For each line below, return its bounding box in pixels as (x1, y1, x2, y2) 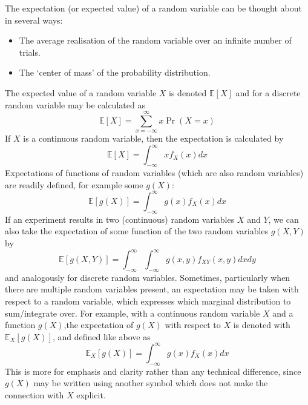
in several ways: (5, 13, 63, 26)
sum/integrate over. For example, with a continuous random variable (5, 306, 260, 319)
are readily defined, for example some (5, 178, 143, 191)
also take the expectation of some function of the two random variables (5, 225, 269, 237)
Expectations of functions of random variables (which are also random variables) (5, 166, 304, 179)
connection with (5, 388, 64, 401)
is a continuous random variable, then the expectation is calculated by (23, 132, 284, 145)
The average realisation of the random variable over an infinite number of (19, 34, 292, 47)
